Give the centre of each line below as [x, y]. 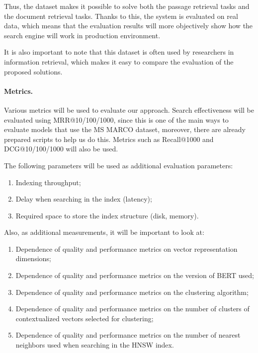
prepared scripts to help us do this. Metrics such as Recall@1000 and [109, 139]
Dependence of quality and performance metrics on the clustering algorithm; [132, 292]
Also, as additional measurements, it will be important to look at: [104, 232]
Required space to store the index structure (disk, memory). [107, 215]
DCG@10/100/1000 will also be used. [61, 149]
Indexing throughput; [48, 182]
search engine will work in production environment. [82, 35]
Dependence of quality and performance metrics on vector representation [127, 248]
